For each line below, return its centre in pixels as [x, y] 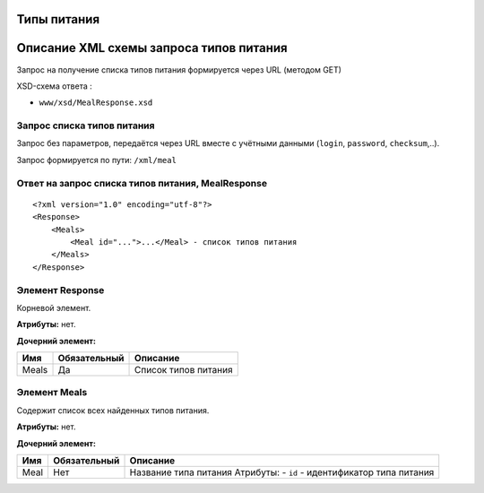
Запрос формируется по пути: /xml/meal [96, 160]
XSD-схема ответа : [55, 86]
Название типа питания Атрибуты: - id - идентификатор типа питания [282, 472]
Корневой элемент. [54, 307]
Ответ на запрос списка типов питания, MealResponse [142, 183]
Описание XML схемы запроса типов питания [152, 48]
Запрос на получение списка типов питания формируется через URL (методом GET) [179, 69]
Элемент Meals [52, 393]
